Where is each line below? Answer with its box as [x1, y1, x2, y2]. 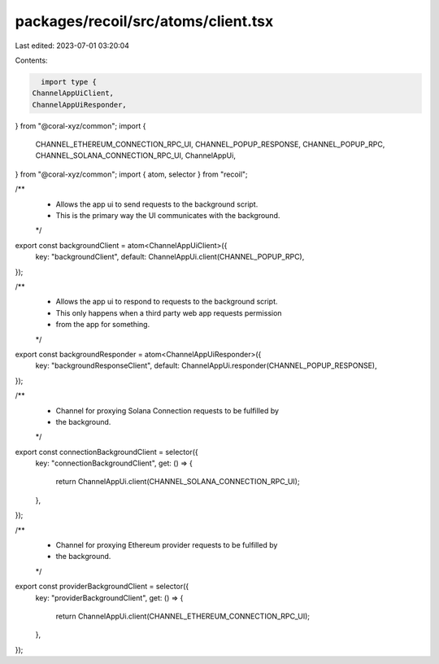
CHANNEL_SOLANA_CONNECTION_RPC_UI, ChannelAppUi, [35, 151, 236, 160]
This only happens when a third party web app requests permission [55, 308, 282, 317]
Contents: [15, 55, 48, 65]
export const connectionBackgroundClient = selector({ [15, 447, 198, 456]
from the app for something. [55, 320, 150, 330]
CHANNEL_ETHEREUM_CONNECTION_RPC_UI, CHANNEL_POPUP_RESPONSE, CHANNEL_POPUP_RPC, [35, 139, 385, 150]
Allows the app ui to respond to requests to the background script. [55, 297, 278, 307]
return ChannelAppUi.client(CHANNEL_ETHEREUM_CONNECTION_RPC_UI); [55, 611, 311, 621]
